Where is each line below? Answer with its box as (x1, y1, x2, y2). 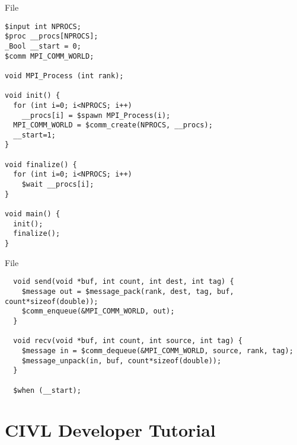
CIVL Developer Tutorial (5, 418, 216, 442)
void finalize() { (5, 160, 77, 169)
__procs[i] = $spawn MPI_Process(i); (21, 111, 171, 120)
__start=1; (13, 130, 56, 139)
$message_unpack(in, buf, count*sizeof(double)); (21, 356, 222, 365)
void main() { (5, 210, 60, 219)
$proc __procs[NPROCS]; (5, 32, 98, 41)
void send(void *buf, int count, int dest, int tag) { (13, 277, 234, 286)
